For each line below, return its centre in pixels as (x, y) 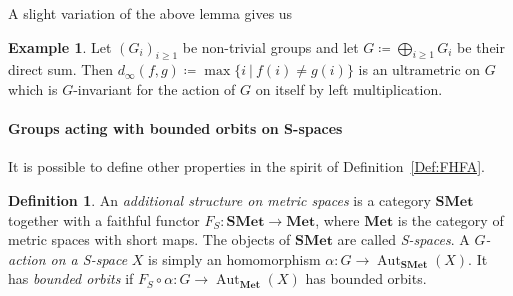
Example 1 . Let (60, 46)
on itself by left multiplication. (349, 88)
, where (337, 219)
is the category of (450, 219)
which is (33, 88)
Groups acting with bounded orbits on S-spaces (175, 128)
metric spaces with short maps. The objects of (149, 239)
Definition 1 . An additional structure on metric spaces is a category (219, 199)
